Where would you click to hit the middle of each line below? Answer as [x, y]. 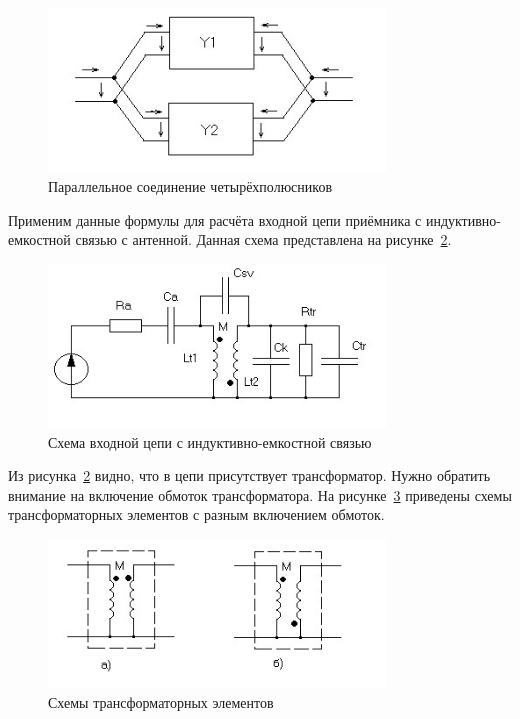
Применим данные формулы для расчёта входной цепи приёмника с [215, 219]
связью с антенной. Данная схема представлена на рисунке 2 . [263, 239]
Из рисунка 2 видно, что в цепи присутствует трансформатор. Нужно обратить [249, 475]
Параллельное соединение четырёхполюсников [190, 185]
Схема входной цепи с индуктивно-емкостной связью [210, 441]
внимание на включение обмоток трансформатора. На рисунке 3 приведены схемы [260, 494]
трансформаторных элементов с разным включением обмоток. [196, 514]
